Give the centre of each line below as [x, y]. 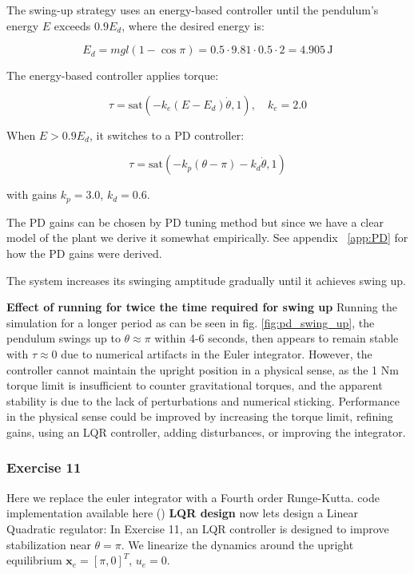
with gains [32, 194]
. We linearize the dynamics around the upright [237, 544]
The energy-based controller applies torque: [113, 75]
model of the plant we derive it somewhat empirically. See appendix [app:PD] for [207, 238]
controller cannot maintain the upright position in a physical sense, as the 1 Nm [203, 369]
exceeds [72, 25]
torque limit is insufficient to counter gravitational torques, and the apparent [195, 385]
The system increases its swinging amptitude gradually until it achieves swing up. [207, 280]
